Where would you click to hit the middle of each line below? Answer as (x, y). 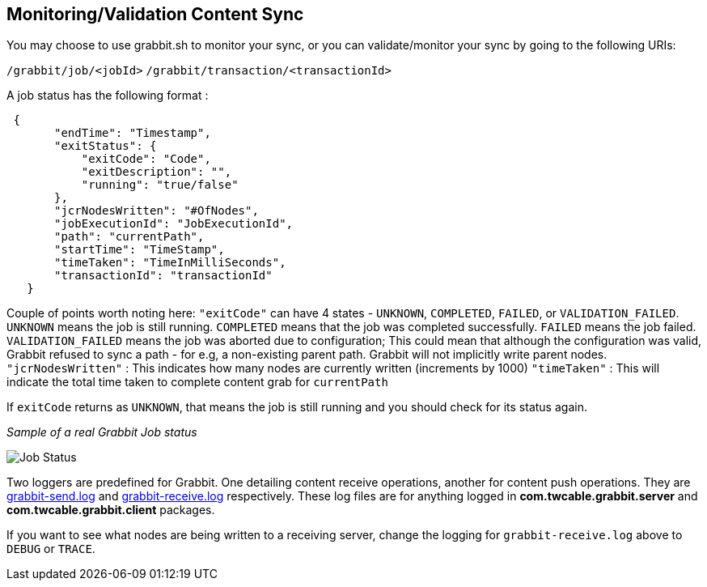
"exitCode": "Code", (146, 159)
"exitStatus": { (106, 146)
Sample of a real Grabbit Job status (102, 432)
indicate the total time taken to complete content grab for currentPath (197, 382)
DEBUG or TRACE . (51, 549)
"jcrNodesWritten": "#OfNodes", (157, 211)
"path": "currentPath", (129, 237)
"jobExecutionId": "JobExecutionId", (174, 224)
